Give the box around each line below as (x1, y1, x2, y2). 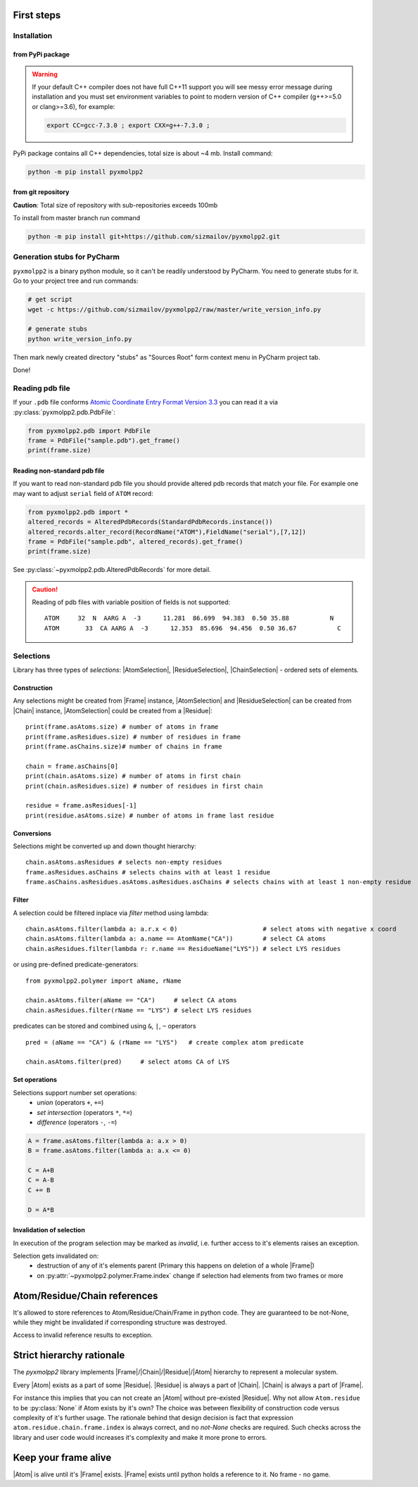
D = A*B (27, 1206, 54, 1213)
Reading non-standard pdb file (13, 466, 105, 475)
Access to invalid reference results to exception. (13, 1331, 153, 1339)
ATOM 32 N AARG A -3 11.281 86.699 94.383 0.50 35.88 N (44, 614, 334, 623)
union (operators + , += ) (37, 1098, 104, 1107)
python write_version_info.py (27, 335, 132, 343)
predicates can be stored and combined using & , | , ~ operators (13, 1022, 196, 1030)
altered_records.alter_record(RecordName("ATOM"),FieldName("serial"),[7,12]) (27, 528, 306, 536)
